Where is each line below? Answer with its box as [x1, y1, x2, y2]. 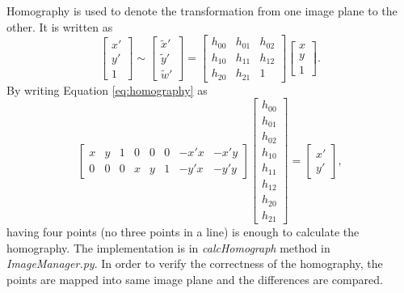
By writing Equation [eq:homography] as [6, 81, 208, 98]
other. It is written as [6, 18, 113, 35]
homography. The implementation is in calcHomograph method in [6, 239, 330, 256]
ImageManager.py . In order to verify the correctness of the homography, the [6, 255, 383, 272]
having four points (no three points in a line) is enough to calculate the [6, 223, 360, 240]
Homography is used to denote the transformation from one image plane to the [6, 2, 398, 19]
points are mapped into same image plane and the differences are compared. [6, 270, 383, 287]
